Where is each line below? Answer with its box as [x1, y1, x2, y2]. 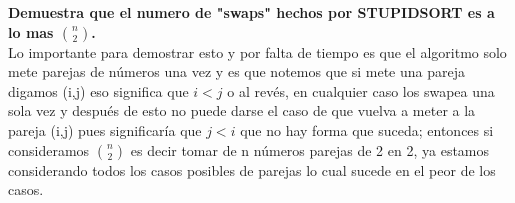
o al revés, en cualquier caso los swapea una [227, 80, 495, 101]
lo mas [8, 21, 54, 42]
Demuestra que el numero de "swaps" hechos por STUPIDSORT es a [8, 2, 495, 22]
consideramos [8, 139, 90, 160]
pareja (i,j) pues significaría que [8, 119, 202, 140]
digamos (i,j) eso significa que [8, 80, 189, 101]
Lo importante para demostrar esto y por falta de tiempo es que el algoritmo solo [8, 41, 507, 62]
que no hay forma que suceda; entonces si [240, 119, 494, 140]
